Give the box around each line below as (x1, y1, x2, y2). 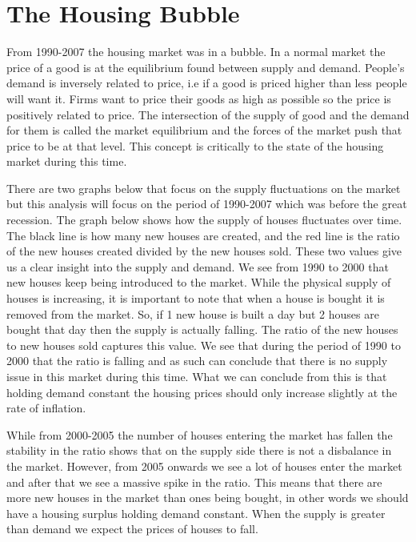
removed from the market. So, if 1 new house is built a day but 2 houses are (6, 305, 379, 322)
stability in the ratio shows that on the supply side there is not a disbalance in (6, 442, 392, 459)
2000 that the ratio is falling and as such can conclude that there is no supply (6, 352, 388, 369)
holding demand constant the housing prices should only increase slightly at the (6, 383, 398, 400)
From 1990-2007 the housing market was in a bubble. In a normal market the (6, 43, 386, 60)
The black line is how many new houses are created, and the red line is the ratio (6, 227, 400, 243)
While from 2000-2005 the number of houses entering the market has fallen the (6, 426, 393, 443)
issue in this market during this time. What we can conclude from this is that (6, 368, 387, 384)
